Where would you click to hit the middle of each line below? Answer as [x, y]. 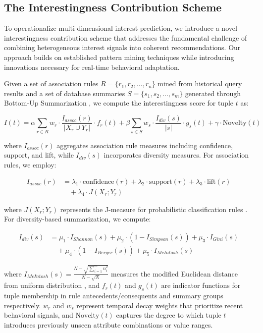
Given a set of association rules [51, 83]
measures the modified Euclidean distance [174, 273]
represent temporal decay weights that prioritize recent [160, 305]
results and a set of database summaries [65, 93]
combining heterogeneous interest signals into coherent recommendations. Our [122, 47]
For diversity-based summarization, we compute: [78, 219]
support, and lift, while [39, 155]
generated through [213, 93]
